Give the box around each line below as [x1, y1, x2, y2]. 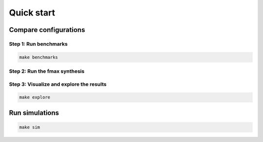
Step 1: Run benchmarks [9, 40, 68, 47]
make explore [19, 95, 51, 100]
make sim [19, 125, 40, 130]
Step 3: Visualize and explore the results [9, 80, 107, 87]
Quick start [9, 7, 56, 18]
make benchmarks [19, 54, 58, 60]
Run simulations [9, 109, 59, 117]
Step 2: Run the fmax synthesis [9, 68, 85, 75]
